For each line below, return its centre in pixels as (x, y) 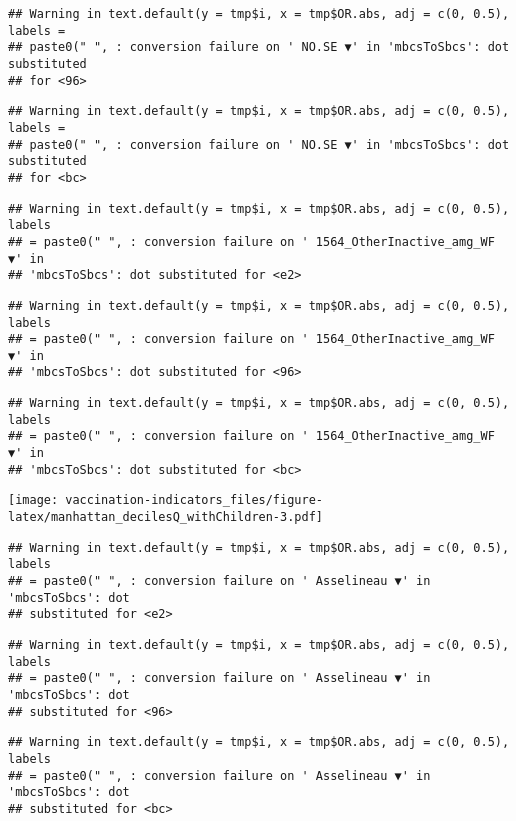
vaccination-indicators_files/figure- (194, 500)
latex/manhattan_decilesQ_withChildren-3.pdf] (165, 517)
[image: (33, 500)
